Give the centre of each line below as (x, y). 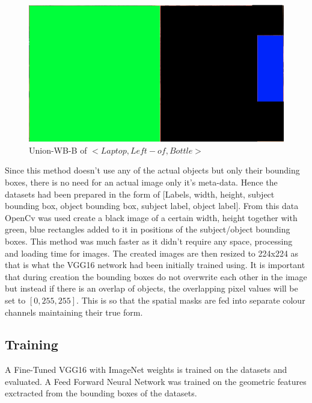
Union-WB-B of (58, 150)
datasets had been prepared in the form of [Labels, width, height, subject (140, 194)
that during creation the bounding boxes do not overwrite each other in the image (156, 276)
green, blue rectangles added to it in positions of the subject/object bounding (148, 229)
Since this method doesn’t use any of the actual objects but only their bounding (152, 170)
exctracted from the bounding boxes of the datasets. (101, 393)
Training (32, 344)
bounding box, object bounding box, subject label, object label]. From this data (152, 206)
